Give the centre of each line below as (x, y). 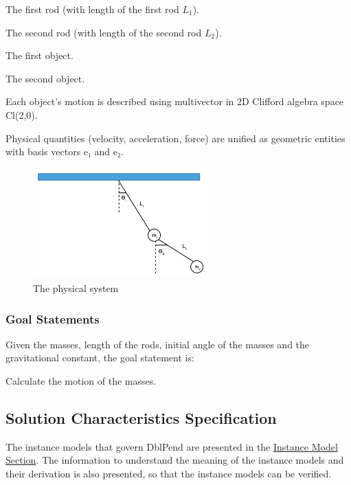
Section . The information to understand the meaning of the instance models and (175, 460)
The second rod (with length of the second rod (104, 32)
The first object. (39, 55)
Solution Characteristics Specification (141, 418)
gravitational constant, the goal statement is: (100, 358)
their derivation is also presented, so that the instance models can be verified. (169, 474)
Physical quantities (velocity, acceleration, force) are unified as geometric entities (175, 138)
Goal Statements (53, 318)
